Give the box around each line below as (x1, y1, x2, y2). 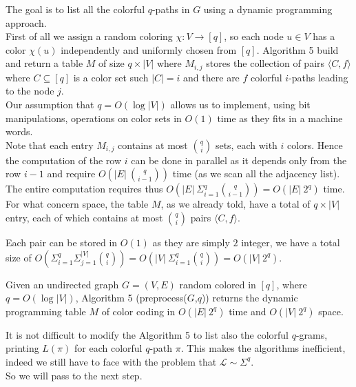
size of (6, 250, 32, 264)
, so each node (224, 29, 284, 43)
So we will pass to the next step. (6, 368, 143, 382)
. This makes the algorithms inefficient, (180, 341, 346, 355)
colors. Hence (287, 137, 343, 152)
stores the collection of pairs (206, 56, 325, 70)
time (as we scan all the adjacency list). (172, 166, 340, 181)
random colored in (179, 277, 256, 291)
